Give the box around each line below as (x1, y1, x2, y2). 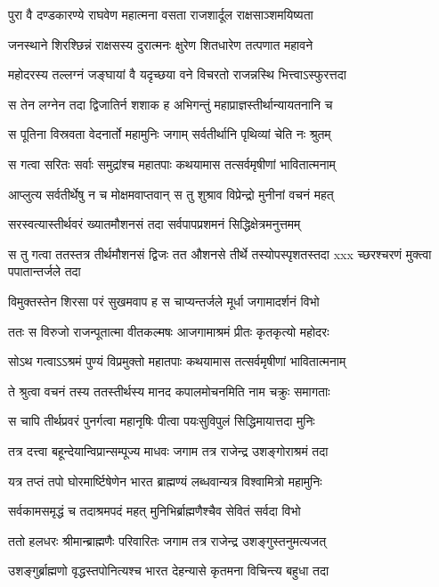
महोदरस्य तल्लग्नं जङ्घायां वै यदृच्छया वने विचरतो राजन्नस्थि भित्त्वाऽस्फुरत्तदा (8, 65, 346, 84)
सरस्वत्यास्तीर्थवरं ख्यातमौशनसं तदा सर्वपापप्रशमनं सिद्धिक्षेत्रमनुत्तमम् (8, 215, 301, 233)
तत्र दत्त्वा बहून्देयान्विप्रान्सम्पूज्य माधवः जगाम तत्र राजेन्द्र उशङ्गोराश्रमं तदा (8, 441, 329, 460)
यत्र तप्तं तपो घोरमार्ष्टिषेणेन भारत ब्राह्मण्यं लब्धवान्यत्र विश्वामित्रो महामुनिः (8, 471, 322, 490)
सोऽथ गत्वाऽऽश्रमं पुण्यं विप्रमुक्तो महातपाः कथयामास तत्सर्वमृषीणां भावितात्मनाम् (8, 352, 346, 371)
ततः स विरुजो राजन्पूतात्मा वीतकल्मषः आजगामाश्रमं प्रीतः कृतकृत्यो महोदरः (8, 322, 329, 340)
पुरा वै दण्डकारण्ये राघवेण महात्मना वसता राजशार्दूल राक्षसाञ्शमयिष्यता (8, 5, 313, 23)
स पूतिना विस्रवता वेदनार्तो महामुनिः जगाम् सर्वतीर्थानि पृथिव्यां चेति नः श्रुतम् (8, 125, 331, 143)
